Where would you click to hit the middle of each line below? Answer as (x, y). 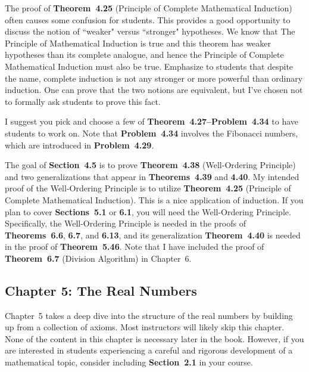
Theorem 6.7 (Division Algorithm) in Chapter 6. (98, 258)
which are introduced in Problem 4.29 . (79, 145)
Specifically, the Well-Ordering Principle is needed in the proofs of (126, 223)
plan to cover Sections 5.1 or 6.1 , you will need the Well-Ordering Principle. (148, 211)
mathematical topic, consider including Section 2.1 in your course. (129, 362)
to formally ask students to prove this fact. (83, 101)
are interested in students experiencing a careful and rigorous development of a (149, 350)
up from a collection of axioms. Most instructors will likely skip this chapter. (145, 327)
